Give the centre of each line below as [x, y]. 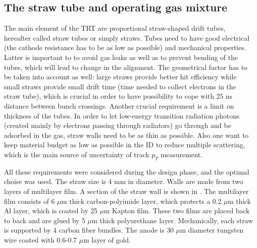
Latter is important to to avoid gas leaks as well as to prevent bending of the [121, 57]
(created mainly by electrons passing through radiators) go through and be [118, 125]
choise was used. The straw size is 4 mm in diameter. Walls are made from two [124, 181]
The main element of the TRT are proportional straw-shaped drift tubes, [115, 28]
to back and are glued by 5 [45, 220]
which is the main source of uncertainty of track [77, 154]
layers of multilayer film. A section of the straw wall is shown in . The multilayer [126, 191]
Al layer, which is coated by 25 [51, 211]
